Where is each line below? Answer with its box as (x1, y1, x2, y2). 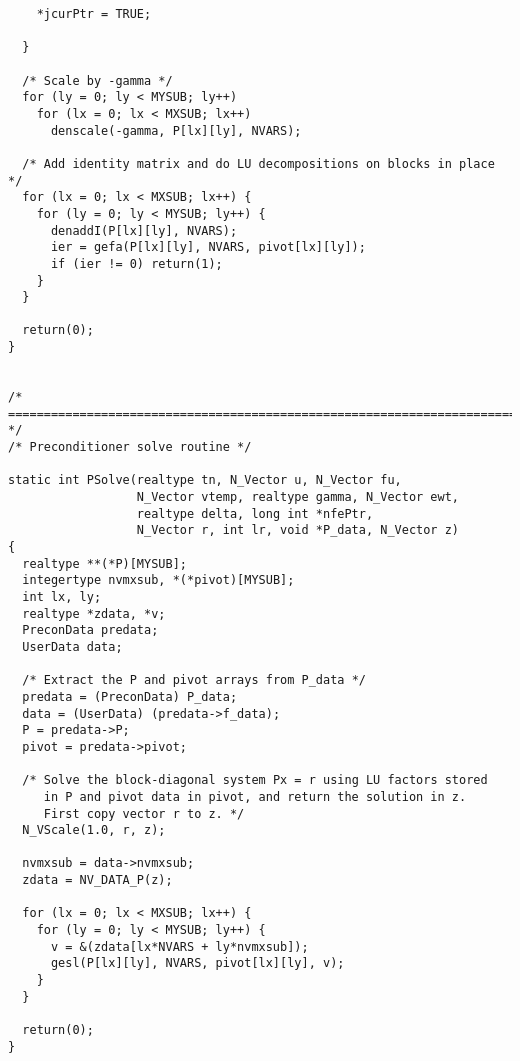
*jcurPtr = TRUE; (36, 7, 152, 21)
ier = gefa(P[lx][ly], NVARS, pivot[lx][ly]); (50, 240, 366, 255)
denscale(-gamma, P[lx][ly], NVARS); (50, 123, 302, 138)
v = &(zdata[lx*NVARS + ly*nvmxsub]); (50, 939, 309, 954)
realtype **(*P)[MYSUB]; (22, 556, 187, 571)
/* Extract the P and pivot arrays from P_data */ (22, 673, 366, 688)
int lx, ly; (22, 589, 102, 604)
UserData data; (22, 639, 123, 654)
